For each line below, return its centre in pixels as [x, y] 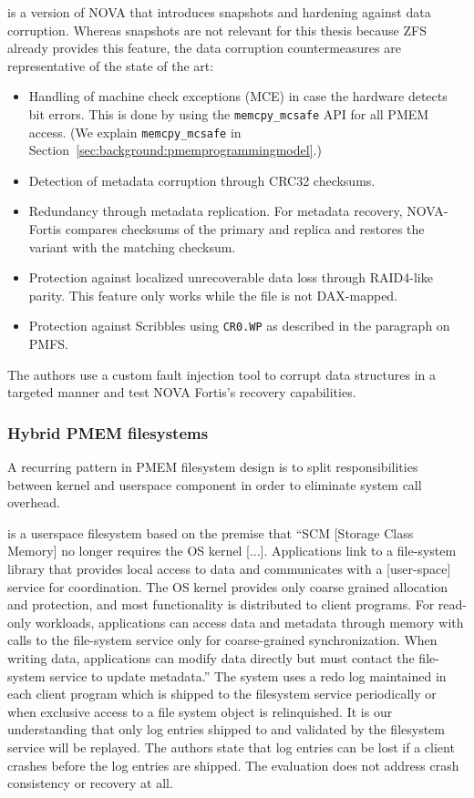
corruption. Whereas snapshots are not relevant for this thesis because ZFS [217, 30]
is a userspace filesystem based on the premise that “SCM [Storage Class [211, 532]
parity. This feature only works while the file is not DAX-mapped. [213, 295]
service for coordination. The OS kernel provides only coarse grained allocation [228, 586]
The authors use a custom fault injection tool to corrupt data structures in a [222, 374]
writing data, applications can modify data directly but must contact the [211, 658]
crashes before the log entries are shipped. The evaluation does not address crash [233, 765]
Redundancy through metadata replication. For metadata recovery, [216, 211]
